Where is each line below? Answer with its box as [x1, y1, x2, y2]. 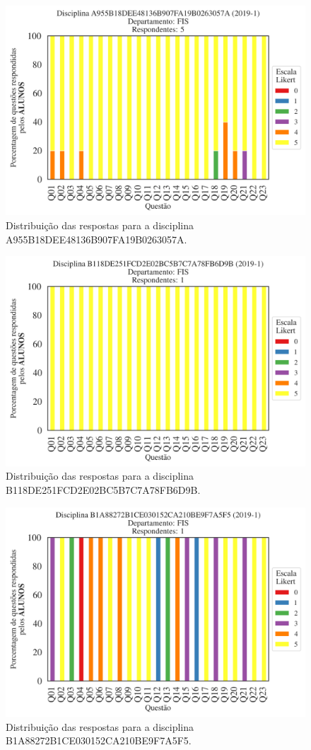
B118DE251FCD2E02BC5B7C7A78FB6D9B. [6, 482, 201, 497]
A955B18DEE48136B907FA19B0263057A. [6, 231, 187, 246]
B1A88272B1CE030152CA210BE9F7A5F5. [6, 733, 192, 748]
